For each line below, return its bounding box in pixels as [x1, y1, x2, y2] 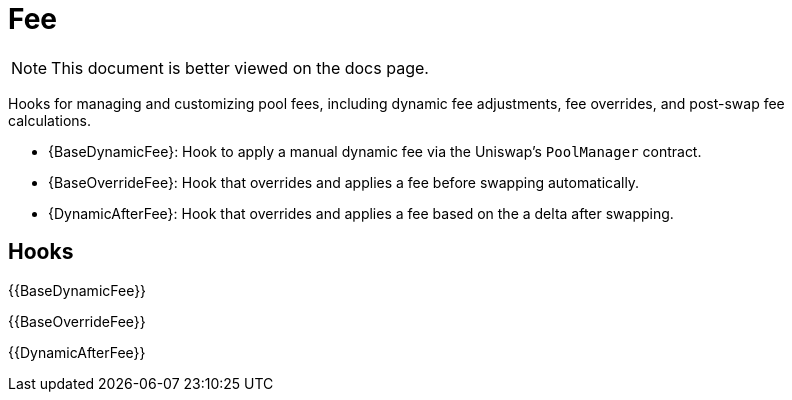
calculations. [8, 111, 91, 129]
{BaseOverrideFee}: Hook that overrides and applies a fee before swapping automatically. [48, 173, 640, 191]
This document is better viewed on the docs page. [51, 57, 429, 78]
